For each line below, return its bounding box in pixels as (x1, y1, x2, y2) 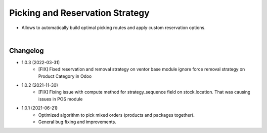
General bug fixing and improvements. (38, 119, 116, 125)
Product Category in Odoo (38, 73, 92, 79)
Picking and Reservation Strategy (9, 7, 150, 18)
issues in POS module (38, 96, 83, 102)
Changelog (9, 46, 44, 55)
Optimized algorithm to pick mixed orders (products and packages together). (38, 112, 195, 118)
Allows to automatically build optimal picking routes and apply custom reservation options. (21, 25, 206, 31)
